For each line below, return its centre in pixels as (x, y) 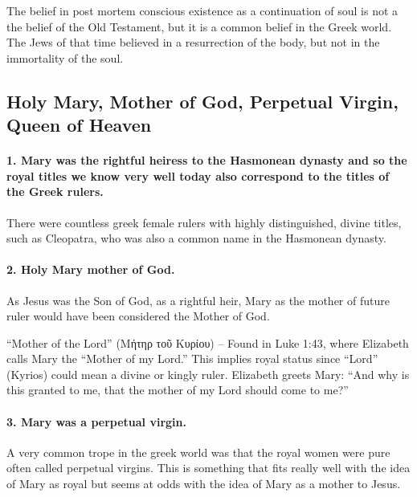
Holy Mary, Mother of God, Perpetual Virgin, (202, 101)
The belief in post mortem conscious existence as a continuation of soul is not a (202, 10)
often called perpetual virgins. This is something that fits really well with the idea (208, 468)
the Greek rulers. (55, 191)
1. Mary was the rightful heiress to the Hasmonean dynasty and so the (207, 160)
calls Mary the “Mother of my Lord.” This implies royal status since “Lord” (192, 358)
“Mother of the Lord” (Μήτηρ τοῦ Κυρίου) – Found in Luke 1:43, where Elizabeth (208, 342)
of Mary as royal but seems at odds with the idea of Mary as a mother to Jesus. (204, 484)
